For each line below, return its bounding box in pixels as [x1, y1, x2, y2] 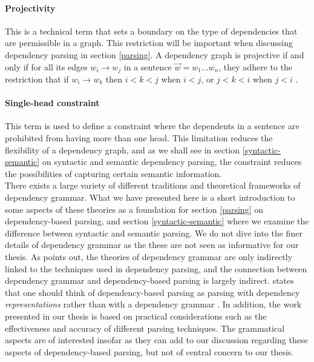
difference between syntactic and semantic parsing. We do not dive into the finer [5, 226, 303, 239]
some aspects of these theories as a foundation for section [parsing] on [5, 203, 263, 215]
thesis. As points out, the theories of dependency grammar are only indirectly [5, 250, 293, 263]
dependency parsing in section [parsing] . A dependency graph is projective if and [5, 48, 304, 61]
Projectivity [5, 1, 56, 14]
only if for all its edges [5, 60, 88, 73]
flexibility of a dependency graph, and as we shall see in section [5, 143, 240, 156]
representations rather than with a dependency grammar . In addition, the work [5, 298, 302, 310]
